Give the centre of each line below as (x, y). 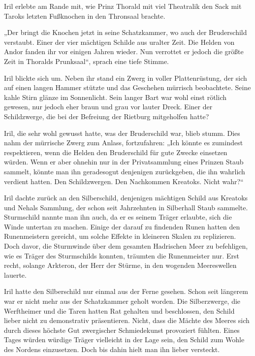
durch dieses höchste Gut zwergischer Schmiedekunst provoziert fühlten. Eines (122, 330)
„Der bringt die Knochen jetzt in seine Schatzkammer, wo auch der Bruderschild (126, 32)
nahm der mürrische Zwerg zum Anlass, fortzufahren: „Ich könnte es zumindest (124, 143)
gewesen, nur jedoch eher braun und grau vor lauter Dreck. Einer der (108, 107)
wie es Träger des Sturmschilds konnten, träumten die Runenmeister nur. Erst (122, 255)
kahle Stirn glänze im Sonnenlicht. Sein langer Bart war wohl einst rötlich (115, 97)
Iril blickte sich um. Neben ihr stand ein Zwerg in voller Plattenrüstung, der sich (126, 78)
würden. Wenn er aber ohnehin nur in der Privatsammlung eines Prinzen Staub (124, 162)
